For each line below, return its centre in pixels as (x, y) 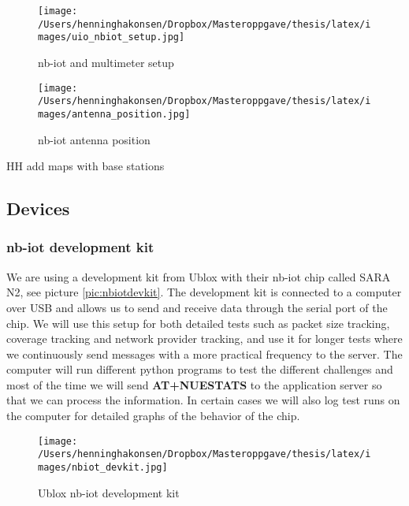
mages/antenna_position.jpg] (114, 114)
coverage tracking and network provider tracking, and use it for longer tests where (204, 339)
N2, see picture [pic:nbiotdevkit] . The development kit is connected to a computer (204, 292)
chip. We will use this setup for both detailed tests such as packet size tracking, (198, 323)
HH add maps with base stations (86, 166)
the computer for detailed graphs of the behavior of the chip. (153, 416)
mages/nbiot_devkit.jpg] (103, 467)
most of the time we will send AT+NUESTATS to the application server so (194, 384)
